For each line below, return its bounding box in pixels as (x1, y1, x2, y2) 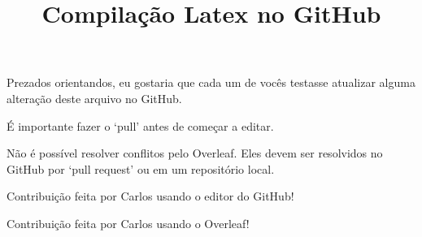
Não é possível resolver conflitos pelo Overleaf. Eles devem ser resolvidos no (7, 144, 383, 162)
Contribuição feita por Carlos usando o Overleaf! (7, 214, 250, 231)
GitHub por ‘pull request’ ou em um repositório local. (7, 160, 275, 177)
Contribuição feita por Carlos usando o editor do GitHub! (7, 187, 294, 205)
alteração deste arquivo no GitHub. (7, 89, 182, 106)
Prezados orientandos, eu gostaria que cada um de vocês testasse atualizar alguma (7, 74, 415, 91)
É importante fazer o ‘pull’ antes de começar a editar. (7, 117, 274, 134)
